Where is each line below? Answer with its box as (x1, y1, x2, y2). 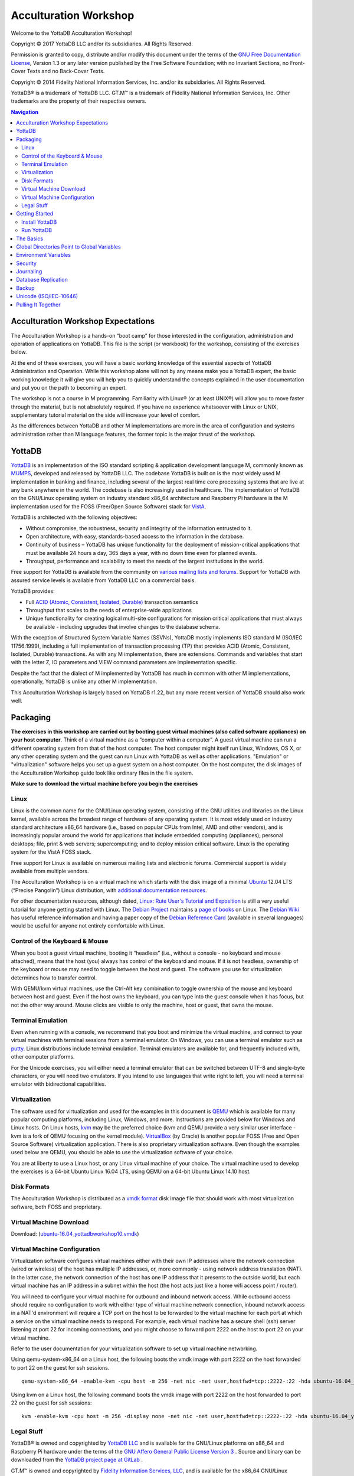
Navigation (11, 108, 38, 115)
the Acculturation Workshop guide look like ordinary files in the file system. (11, 769, 194, 776)
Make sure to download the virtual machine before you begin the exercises (11, 780, 198, 788)
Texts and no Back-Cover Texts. (27, 68, 105, 75)
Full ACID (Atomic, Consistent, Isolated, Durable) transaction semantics (25, 598, 199, 605)
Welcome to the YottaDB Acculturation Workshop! (11, 30, 132, 37)
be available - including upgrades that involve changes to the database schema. (25, 623, 221, 630)
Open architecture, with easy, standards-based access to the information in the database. (25, 533, 244, 540)
